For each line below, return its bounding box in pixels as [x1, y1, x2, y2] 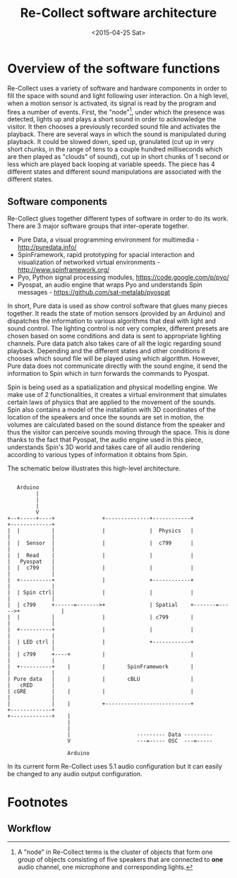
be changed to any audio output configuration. [7, 770, 142, 778]
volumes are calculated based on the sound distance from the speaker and [7, 420, 226, 429]
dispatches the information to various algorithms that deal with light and [7, 316, 217, 326]
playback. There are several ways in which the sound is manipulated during [7, 130, 227, 138]
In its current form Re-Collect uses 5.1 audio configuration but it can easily [7, 762, 222, 771]
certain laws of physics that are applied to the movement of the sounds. [7, 398, 217, 407]
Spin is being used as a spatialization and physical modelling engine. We [7, 383, 218, 391]
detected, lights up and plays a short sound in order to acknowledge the [7, 115, 217, 124]
